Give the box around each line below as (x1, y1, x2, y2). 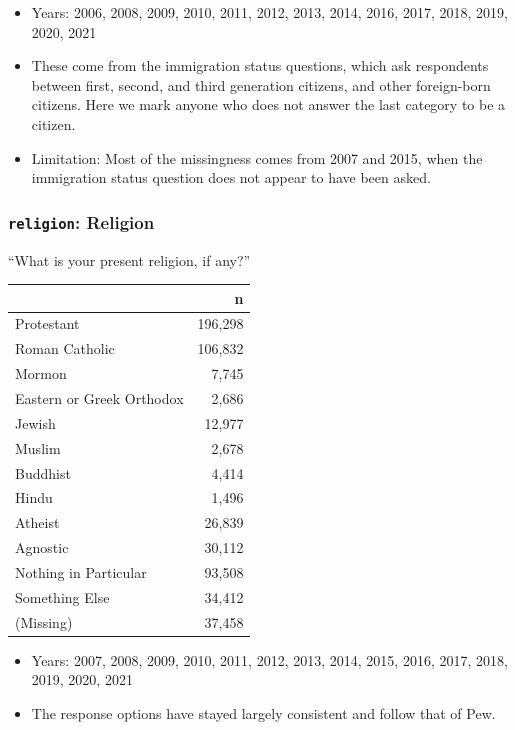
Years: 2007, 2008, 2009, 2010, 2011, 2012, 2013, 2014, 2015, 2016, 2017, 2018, (31, 649, 508, 670)
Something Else (15, 586, 110, 607)
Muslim (15, 437, 61, 458)
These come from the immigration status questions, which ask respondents (31, 55, 489, 76)
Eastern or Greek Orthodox (15, 388, 184, 408)
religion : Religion (8, 209, 155, 234)
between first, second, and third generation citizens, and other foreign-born (31, 74, 491, 95)
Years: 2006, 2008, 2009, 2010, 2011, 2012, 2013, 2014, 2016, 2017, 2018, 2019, (31, 2, 508, 22)
